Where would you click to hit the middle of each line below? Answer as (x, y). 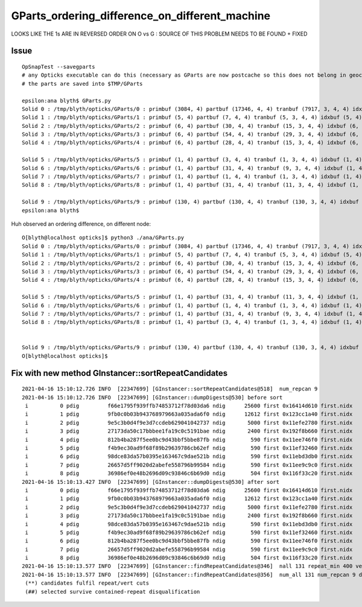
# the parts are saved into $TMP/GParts (82, 84)
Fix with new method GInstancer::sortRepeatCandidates (119, 373)
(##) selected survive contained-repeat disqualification (113, 592)
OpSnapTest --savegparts (59, 67)
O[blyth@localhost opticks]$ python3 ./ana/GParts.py (103, 238)
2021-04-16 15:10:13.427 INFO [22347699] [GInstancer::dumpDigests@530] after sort (151, 482)
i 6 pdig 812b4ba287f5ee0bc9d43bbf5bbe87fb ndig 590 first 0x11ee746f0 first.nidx (189, 541)
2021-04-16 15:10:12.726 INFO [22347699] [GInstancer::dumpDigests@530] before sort (152, 397)
